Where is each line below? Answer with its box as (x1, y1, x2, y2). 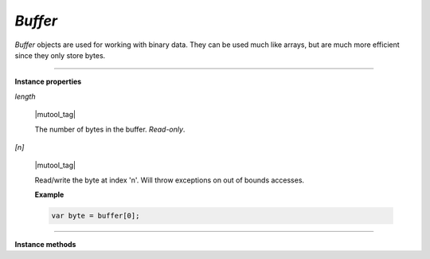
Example (34, 190, 64, 199)
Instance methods (14, 240, 76, 249)
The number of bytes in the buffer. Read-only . (34, 124, 186, 134)
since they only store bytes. (14, 50, 106, 60)
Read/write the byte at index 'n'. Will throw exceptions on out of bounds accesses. (34, 175, 305, 185)
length (14, 92, 36, 101)
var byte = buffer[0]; (51, 211, 140, 221)
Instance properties (14, 77, 82, 87)
